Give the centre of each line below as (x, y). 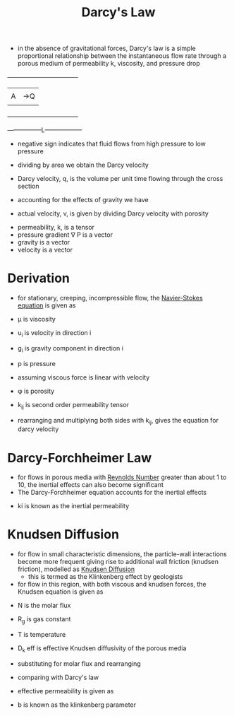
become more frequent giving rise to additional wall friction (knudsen (118, 562)
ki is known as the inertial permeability (73, 506)
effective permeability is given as (66, 691)
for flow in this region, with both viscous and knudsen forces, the (112, 585)
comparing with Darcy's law (58, 677)
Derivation (39, 278)
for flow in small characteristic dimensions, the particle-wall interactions (122, 554)
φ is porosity (36, 391)
